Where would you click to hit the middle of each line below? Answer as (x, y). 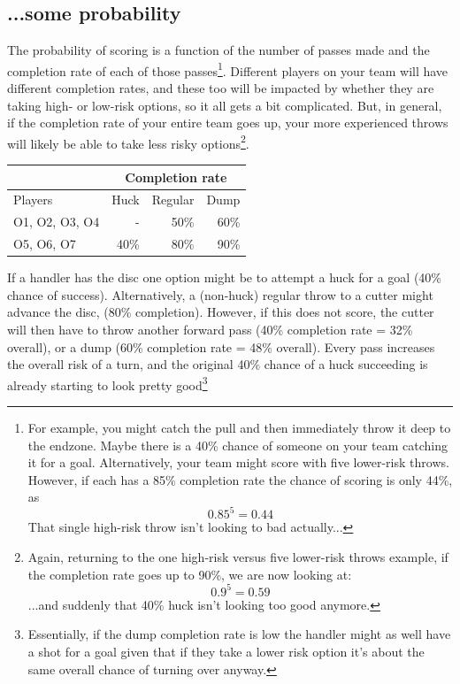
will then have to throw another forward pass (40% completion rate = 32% (210, 329)
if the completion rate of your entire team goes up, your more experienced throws (228, 123)
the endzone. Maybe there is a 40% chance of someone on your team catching (238, 445)
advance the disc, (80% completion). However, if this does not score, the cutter (221, 312)
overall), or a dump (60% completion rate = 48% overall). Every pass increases (221, 346)
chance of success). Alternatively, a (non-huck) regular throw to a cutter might (220, 294)
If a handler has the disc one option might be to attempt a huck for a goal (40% (224, 277)
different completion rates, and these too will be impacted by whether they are (221, 88)
